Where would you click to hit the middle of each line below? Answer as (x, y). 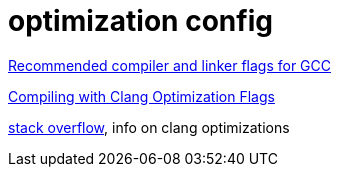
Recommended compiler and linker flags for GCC (169, 65)
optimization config (140, 21)
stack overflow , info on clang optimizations (149, 127)
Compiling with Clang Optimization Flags (141, 96)
